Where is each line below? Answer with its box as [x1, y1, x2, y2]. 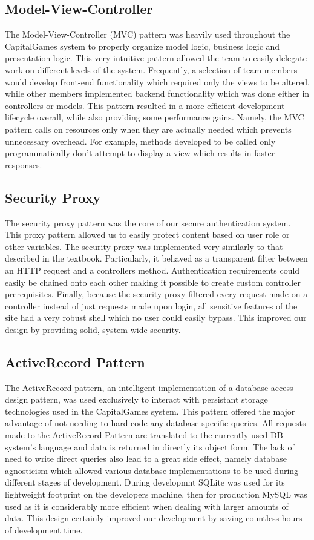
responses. [5, 158, 42, 171]
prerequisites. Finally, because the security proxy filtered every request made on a [5, 288, 308, 300]
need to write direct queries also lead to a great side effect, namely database [5, 452, 287, 465]
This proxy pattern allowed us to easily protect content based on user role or [5, 228, 290, 241]
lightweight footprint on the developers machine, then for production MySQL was [5, 488, 307, 501]
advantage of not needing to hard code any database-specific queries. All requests [5, 417, 306, 429]
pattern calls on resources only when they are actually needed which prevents [5, 122, 292, 135]
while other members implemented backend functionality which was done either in [5, 87, 310, 100]
